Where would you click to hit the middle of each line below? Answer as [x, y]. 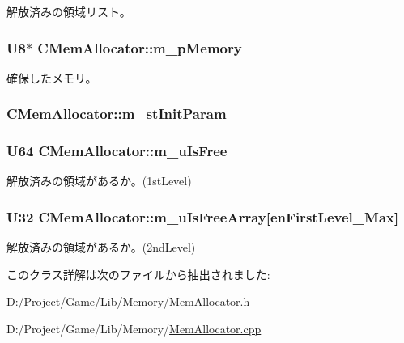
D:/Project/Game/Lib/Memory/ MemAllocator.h [128, 301]
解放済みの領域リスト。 [69, 11]
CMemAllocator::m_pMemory [140, 47]
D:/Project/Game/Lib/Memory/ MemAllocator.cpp [134, 329]
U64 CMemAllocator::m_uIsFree [117, 151]
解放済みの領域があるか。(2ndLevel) [101, 247]
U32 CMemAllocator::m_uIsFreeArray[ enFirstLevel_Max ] [203, 216]
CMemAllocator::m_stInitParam [117, 114]
